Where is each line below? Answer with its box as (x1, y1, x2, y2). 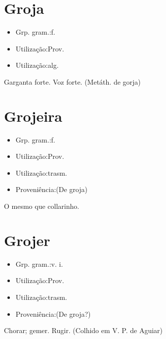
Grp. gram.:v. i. (15, 258, 63, 269)
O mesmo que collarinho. (4, 201, 80, 211)
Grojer (4, 230, 50, 250)
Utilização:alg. (15, 60, 59, 70)
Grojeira (4, 105, 63, 126)
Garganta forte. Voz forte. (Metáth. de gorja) (4, 76, 141, 87)
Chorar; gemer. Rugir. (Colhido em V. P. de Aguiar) (4, 325, 163, 336)
